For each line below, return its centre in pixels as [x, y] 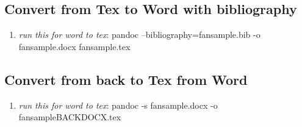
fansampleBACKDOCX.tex [70, 117]
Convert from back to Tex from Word [126, 79]
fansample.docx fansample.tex [74, 46]
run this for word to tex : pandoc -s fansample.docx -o [118, 105]
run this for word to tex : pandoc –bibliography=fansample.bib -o [139, 34]
